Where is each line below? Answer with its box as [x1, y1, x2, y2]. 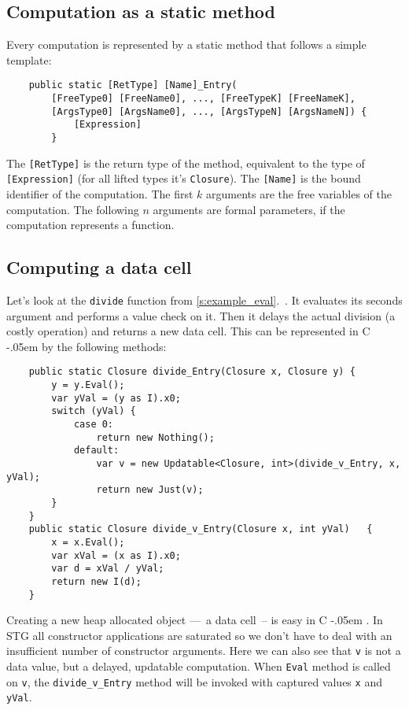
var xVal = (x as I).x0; [51, 549, 181, 561]
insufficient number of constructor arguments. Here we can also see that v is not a [6, 642, 401, 659]
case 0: [73, 419, 114, 431]
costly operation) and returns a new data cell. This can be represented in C [6, 323, 370, 339]
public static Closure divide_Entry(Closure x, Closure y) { [28, 366, 356, 378]
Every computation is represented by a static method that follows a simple [6, 36, 367, 53]
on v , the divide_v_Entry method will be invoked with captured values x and [6, 673, 382, 690]
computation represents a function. [6, 216, 175, 233]
